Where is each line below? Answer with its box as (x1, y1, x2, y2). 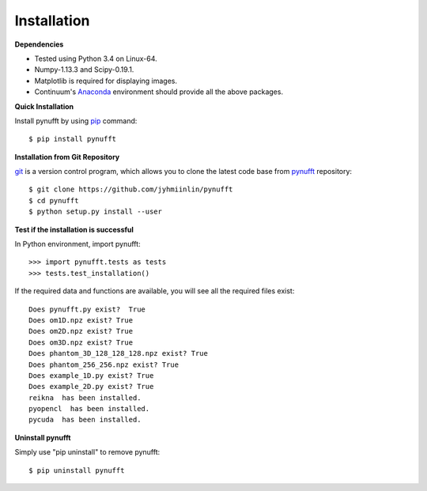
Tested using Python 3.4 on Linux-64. (34, 54, 157, 63)
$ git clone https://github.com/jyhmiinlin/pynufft (28, 185, 233, 194)
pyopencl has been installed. (28, 404, 150, 414)
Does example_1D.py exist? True (28, 371, 154, 380)
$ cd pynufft (28, 196, 79, 205)
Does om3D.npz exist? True (28, 338, 134, 347)
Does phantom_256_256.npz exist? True (28, 360, 179, 369)
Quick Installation (14, 101, 74, 111)
